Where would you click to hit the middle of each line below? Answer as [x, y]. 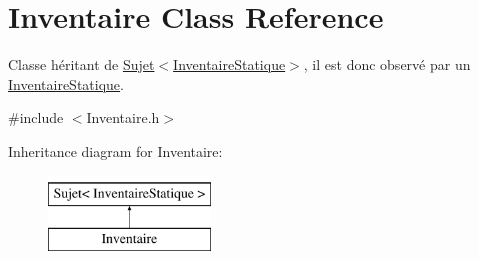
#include [36, 117]
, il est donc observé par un [387, 64]
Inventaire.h [123, 117]
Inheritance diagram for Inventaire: [115, 150]
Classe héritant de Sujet [81, 64]
